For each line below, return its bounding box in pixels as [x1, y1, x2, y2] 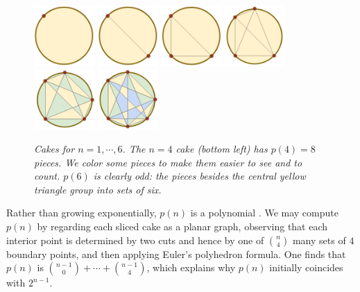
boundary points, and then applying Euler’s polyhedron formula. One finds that [6, 246, 346, 261]
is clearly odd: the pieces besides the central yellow [93, 169, 306, 183]
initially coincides [269, 260, 343, 275]
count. [34, 169, 60, 183]
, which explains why [146, 260, 236, 275]
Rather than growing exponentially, [6, 205, 157, 220]
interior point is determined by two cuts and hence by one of [6, 232, 264, 247]
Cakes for [34, 141, 75, 156]
